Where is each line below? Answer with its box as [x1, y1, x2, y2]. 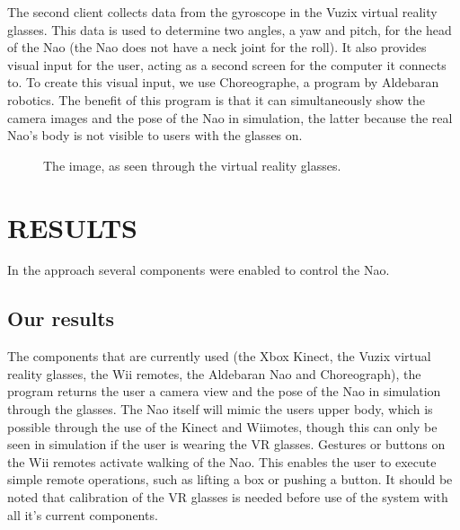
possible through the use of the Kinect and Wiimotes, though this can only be [7, 417, 438, 436]
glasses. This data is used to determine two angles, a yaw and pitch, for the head [7, 20, 452, 39]
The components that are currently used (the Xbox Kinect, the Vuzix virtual [7, 347, 431, 366]
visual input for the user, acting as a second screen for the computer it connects [7, 55, 447, 74]
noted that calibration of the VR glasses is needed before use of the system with [7, 488, 448, 507]
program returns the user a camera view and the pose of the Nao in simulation [7, 382, 441, 401]
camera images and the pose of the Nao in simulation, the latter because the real [7, 108, 453, 127]
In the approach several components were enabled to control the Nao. [7, 261, 390, 279]
